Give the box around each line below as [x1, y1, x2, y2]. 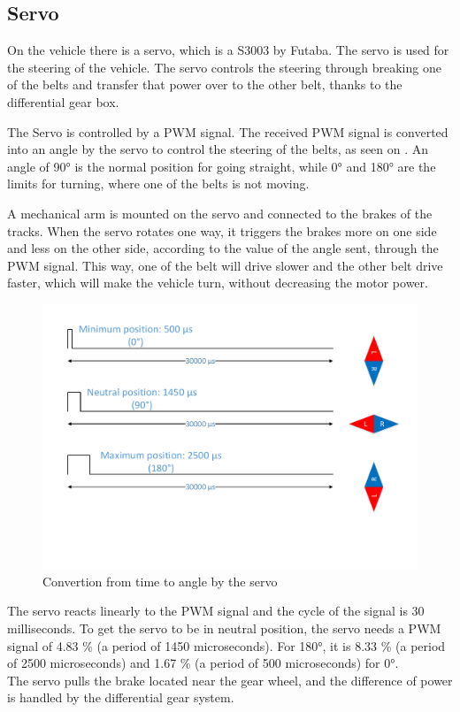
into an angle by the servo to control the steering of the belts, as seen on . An [7, 140, 429, 158]
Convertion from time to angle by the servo [42, 571, 278, 590]
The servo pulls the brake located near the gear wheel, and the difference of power [7, 670, 453, 689]
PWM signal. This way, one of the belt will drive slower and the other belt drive [7, 256, 443, 274]
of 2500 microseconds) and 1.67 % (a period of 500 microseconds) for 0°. [7, 654, 399, 672]
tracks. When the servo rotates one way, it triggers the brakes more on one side [7, 221, 437, 240]
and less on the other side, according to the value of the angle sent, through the [7, 239, 439, 257]
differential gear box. [7, 92, 119, 111]
